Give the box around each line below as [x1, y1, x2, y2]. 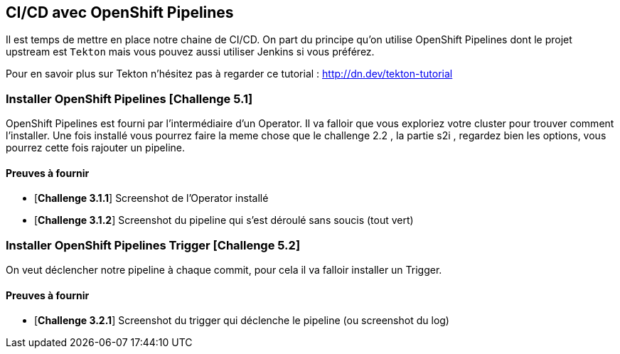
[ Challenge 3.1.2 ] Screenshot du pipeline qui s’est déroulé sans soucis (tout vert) [34, 214, 414, 227]
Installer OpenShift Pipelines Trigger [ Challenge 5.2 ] [6, 237, 301, 252]
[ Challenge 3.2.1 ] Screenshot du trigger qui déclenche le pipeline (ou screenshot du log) [34, 314, 449, 327]
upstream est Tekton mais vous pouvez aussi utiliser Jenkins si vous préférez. [6, 45, 375, 58]
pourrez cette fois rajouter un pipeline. [6, 141, 186, 154]
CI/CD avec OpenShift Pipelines [6, 4, 234, 21]
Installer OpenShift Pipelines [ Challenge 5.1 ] [6, 91, 253, 106]
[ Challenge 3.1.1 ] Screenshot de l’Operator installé [34, 192, 269, 205]
